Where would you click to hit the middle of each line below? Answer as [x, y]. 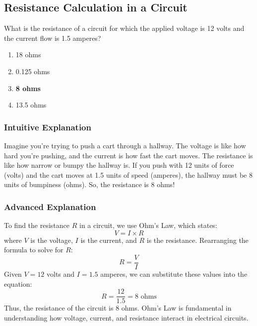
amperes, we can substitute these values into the [174, 274]
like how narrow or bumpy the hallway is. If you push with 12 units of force [119, 165]
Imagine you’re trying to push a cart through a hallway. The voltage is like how [125, 145]
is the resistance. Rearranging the [197, 240]
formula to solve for [34, 250]
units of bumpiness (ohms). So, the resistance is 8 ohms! [90, 184]
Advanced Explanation [50, 206]
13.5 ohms [31, 105]
